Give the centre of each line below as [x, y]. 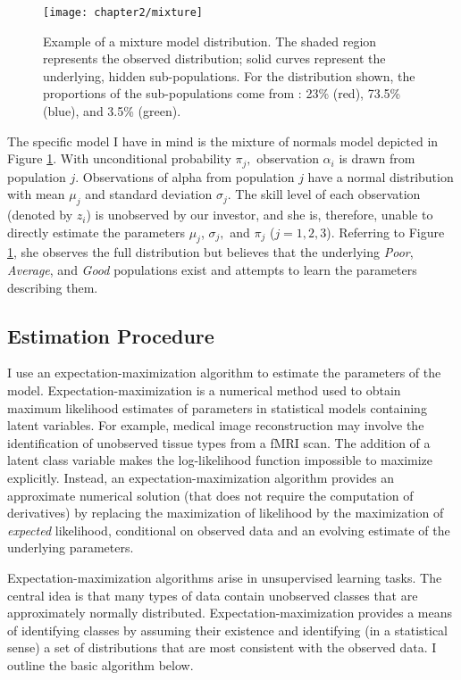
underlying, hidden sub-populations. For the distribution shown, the [229, 75]
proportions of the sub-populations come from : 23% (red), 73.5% [222, 93]
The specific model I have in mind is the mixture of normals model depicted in [223, 141]
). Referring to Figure [386, 232]
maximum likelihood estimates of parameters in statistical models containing [217, 407]
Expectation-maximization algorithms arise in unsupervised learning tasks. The [225, 577]
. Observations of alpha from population [185, 176]
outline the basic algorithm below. [101, 664]
